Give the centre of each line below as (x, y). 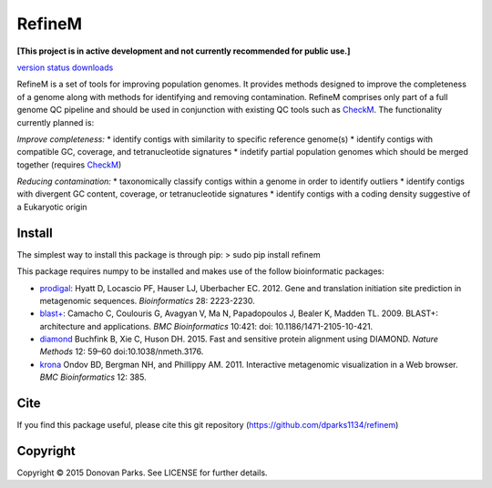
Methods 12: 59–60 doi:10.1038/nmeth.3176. (122, 351)
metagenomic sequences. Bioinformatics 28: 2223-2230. (147, 300)
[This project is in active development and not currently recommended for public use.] (184, 51)
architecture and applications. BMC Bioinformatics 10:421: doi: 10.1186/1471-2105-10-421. (206, 326)
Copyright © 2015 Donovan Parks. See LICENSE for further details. (142, 473)
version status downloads (65, 67)
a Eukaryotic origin (52, 207)
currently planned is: (56, 122)
